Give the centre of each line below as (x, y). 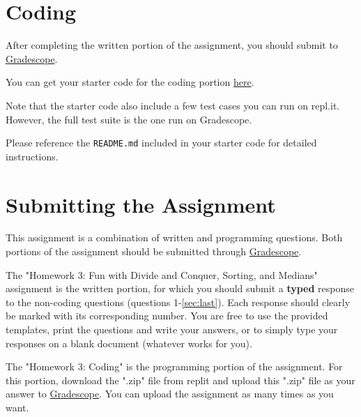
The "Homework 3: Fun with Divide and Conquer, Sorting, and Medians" (162, 274)
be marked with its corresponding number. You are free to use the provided (167, 316)
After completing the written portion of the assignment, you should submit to (172, 45)
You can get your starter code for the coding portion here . (130, 82)
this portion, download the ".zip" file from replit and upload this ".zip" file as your (180, 380)
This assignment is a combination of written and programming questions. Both (174, 237)
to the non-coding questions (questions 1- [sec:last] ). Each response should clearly (178, 302)
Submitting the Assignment (141, 204)
